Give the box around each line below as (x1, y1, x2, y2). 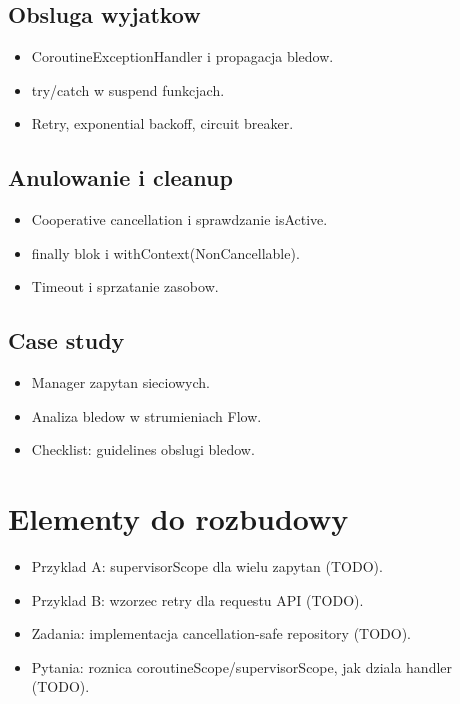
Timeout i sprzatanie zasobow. (31, 276, 219, 297)
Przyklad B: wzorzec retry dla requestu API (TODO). (31, 589, 364, 610)
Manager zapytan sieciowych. (31, 372, 211, 393)
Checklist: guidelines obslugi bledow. (31, 439, 255, 460)
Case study (8, 325, 125, 356)
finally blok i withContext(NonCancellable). (31, 242, 300, 263)
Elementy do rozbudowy (8, 498, 349, 539)
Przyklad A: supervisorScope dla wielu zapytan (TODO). (31, 556, 383, 577)
